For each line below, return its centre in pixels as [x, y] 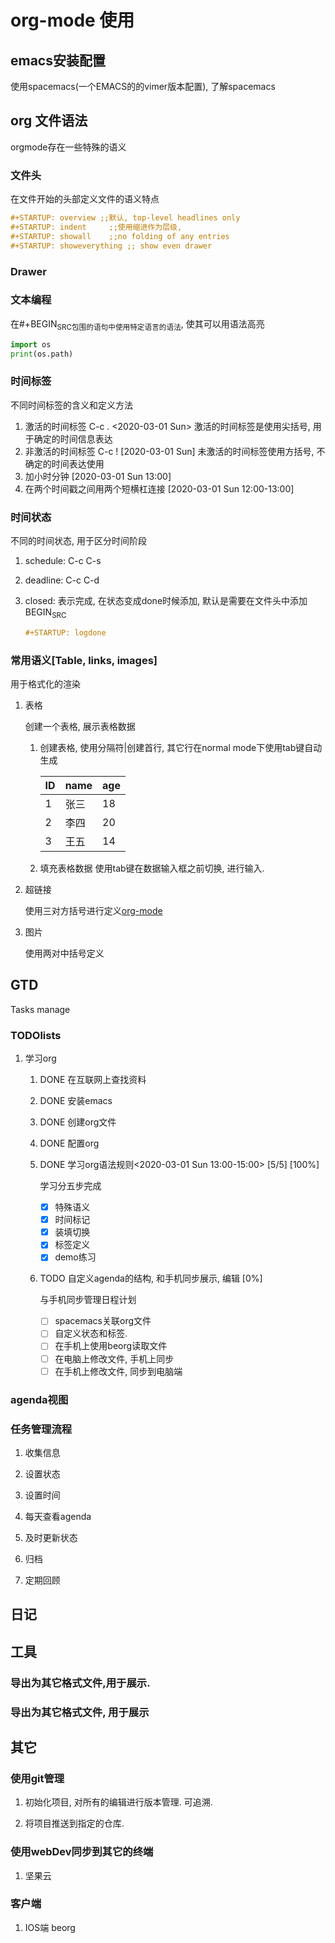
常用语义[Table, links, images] [84, 660]
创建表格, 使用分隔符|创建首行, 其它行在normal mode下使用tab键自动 [181, 747]
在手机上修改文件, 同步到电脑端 [118, 1371]
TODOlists [36, 1035]
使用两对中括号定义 [64, 953]
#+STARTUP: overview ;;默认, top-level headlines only [125, 218]
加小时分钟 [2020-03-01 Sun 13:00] [98, 476]
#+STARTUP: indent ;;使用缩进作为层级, [96, 227]
